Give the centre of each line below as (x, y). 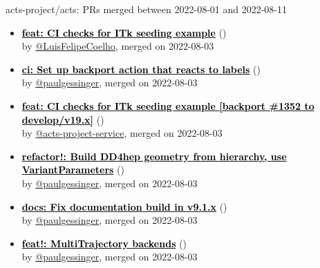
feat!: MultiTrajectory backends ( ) (104, 243)
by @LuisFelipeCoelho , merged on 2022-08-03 (118, 46)
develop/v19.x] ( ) (63, 119)
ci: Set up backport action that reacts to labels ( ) (141, 69)
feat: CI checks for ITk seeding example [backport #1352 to (168, 105)
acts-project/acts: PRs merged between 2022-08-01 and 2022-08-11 (147, 9)
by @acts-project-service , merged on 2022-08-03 (122, 133)
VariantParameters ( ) (73, 170)
